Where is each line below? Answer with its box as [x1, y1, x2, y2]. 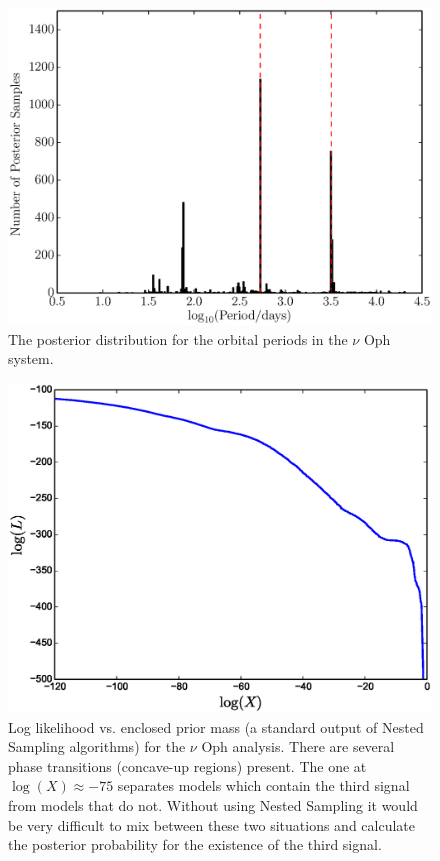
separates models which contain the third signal [117, 775, 410, 796]
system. [8, 348, 54, 369]
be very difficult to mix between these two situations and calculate [8, 814, 416, 835]
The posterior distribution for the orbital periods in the [8, 328, 348, 349]
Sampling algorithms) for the [8, 736, 186, 757]
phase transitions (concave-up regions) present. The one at [8, 755, 367, 776]
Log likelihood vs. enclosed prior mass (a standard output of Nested [8, 716, 424, 737]
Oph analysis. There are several [201, 736, 395, 757]
